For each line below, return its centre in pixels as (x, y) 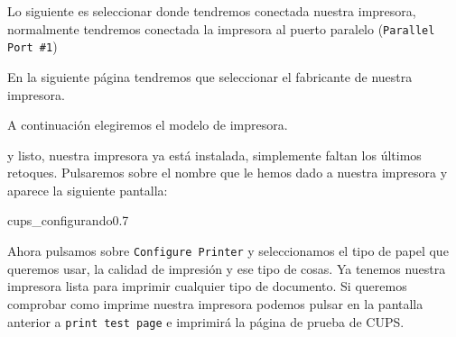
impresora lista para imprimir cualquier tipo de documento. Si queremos (207, 286)
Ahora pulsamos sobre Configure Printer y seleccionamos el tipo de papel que (228, 251)
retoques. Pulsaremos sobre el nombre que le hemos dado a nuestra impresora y (228, 173)
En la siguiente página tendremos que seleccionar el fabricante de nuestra (210, 76)
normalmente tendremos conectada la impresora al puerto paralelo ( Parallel (221, 28)
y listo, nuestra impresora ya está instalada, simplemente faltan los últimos (214, 155)
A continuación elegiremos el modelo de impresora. (148, 125)
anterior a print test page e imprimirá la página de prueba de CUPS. (206, 321)
